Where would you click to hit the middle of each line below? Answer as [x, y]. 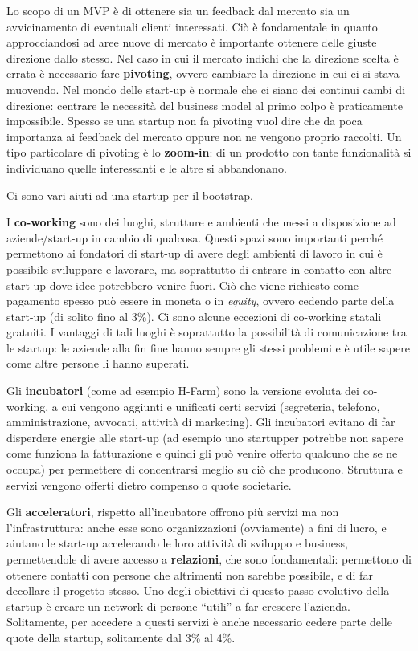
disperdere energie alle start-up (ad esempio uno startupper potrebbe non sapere [205, 437]
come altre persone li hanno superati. [98, 363]
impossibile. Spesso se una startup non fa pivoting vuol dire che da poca [184, 121]
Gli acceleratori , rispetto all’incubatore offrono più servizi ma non [173, 512]
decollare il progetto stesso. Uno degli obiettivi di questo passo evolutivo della [198, 590]
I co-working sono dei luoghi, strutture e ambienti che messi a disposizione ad [201, 222]
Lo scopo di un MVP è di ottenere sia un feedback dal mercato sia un [178, 10]
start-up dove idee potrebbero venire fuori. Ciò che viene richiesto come [182, 285]
